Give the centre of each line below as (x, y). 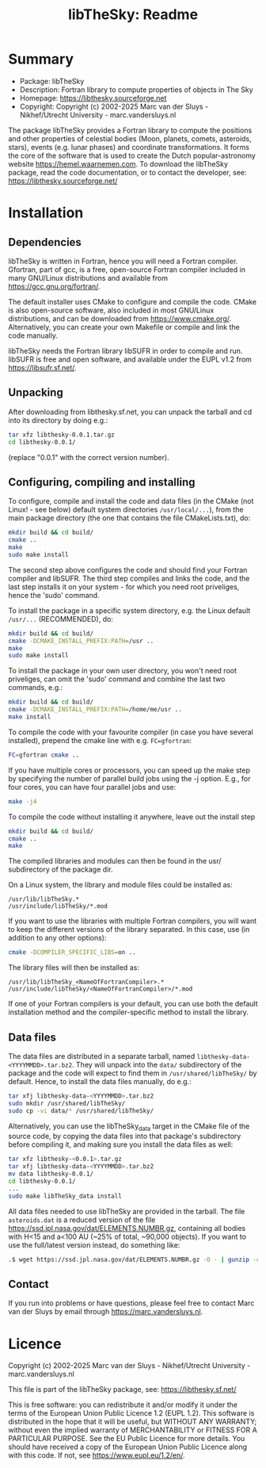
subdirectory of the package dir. (61, 869)
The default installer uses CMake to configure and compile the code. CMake (133, 301)
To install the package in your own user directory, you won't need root (123, 671)
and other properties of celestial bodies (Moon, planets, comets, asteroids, (130, 138)
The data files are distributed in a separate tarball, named (102, 1056)
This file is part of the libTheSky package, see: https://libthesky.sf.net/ (122, 1389)
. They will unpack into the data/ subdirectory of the (157, 1065)
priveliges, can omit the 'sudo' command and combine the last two (117, 679)
